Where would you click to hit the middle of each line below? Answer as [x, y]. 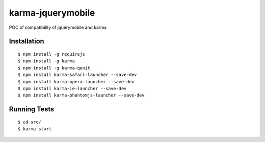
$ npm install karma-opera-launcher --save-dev [76, 82]
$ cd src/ [29, 122]
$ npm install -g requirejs [52, 54]
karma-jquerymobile [52, 13]
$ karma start [35, 129]
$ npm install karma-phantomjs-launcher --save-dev [81, 95]
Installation [26, 41]
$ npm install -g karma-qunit [54, 68]
